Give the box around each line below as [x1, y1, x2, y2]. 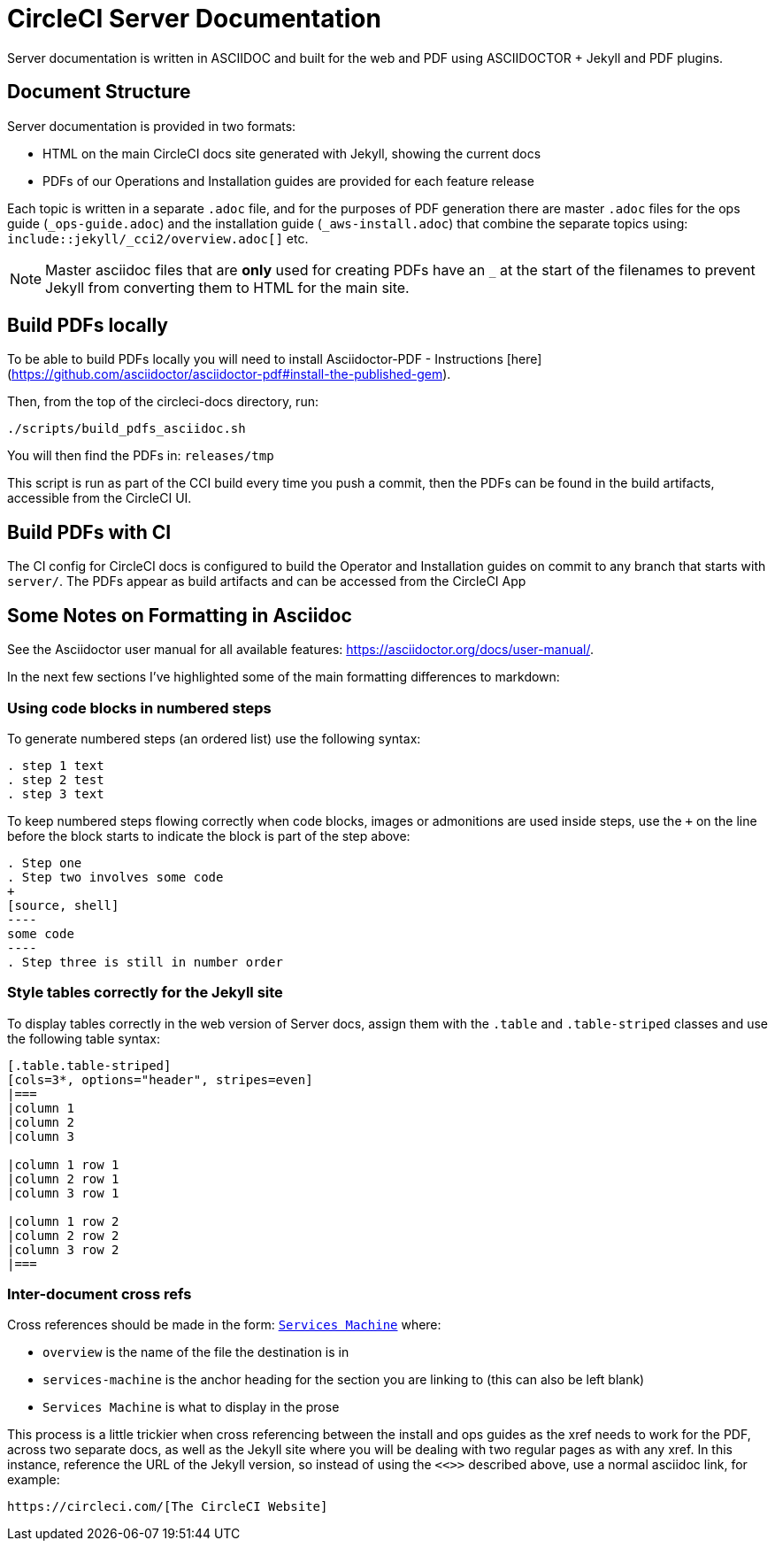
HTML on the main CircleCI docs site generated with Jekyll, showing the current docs [42, 145, 541, 161]
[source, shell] [7, 897, 119, 913]
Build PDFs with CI [7, 520, 172, 543]
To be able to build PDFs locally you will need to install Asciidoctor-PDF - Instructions [7, 351, 503, 367]
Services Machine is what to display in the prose [42, 1399, 340, 1415]
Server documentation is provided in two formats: [7, 118, 296, 134]
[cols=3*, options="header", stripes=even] [7, 1072, 313, 1087]
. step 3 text [7, 786, 104, 801]
